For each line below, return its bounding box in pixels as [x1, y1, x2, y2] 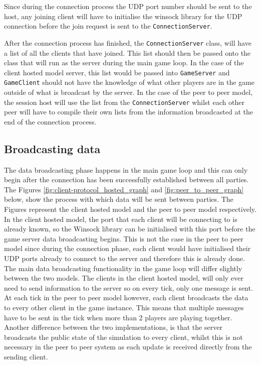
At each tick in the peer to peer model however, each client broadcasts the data [4, 292, 248, 303]
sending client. [4, 351, 48, 361]
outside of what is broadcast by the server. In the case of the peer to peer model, [4, 87, 252, 97]
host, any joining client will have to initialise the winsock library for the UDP [4, 11, 242, 21]
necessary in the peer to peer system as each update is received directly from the [4, 341, 252, 352]
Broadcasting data [4, 141, 101, 156]
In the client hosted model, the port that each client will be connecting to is [4, 213, 237, 224]
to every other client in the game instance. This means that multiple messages [4, 302, 244, 312]
